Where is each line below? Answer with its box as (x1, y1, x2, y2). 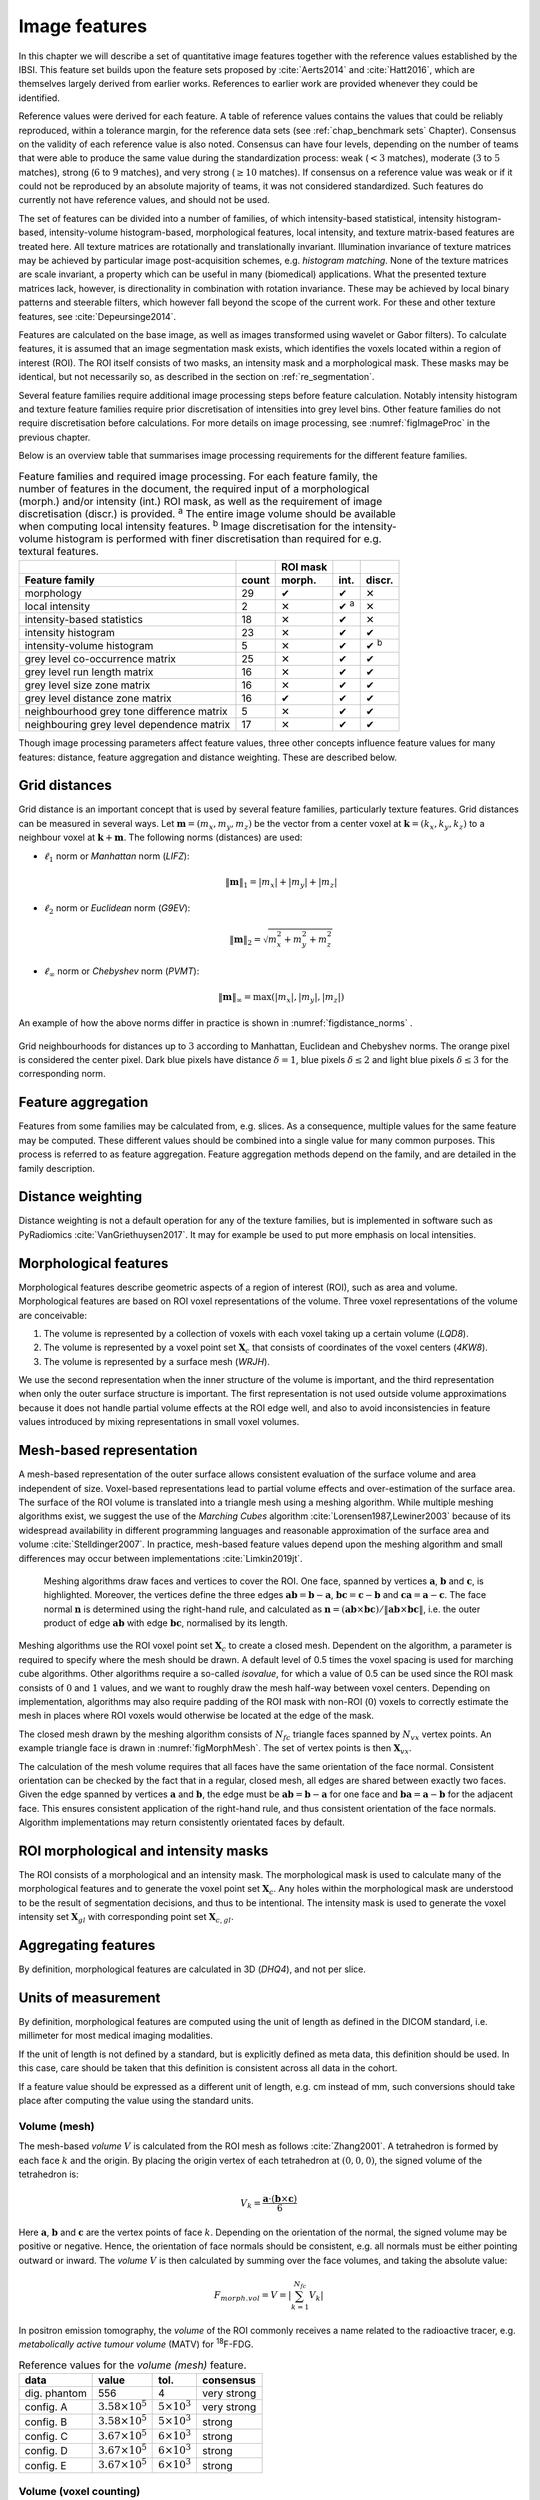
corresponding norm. (18, 1068, 106, 1080)
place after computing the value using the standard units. (18, 2094, 254, 2106)
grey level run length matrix (24, 665, 154, 679)
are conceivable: (18, 1309, 88, 1321)
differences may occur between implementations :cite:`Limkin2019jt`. (18, 1552, 304, 1564)
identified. (18, 91, 60, 104)
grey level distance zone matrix (24, 691, 172, 705)
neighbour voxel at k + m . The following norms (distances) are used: (18, 831, 303, 844)
